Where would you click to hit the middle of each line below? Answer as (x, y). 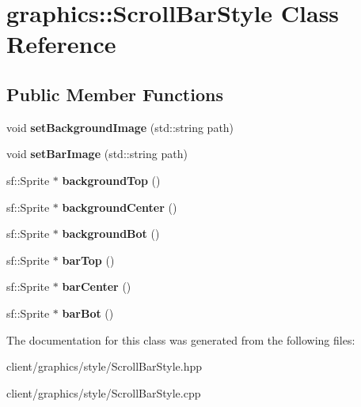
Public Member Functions (115, 94)
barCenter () (97, 286)
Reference (61, 44)
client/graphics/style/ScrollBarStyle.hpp (104, 366)
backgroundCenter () (120, 207)
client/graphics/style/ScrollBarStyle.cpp (104, 392)
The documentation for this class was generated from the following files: (181, 339)
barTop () (88, 260)
